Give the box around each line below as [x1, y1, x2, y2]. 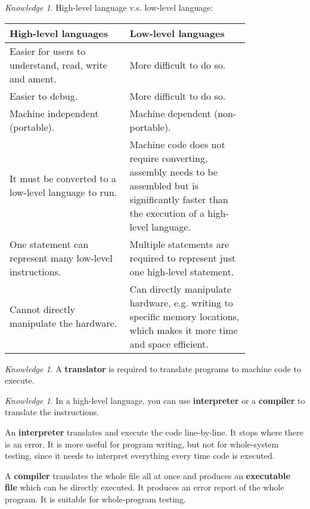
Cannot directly [10, 302, 75, 317]
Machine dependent [129, 106, 211, 120]
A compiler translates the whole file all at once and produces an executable [5, 469, 290, 482]
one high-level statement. [129, 264, 234, 278]
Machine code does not [129, 137, 225, 151]
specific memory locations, [129, 309, 240, 323]
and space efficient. [129, 336, 209, 351]
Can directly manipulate [129, 281, 231, 296]
